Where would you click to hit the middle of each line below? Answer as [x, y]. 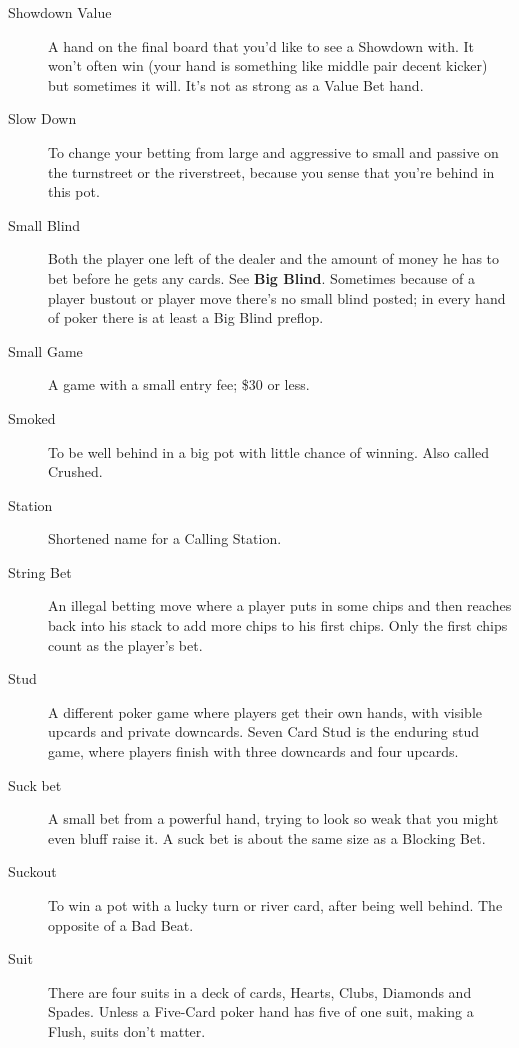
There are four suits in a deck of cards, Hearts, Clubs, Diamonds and [260, 991]
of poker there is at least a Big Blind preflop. [186, 317]
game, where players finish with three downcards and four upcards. [253, 751]
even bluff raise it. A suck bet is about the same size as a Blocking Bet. [267, 837]
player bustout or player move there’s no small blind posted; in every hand [277, 297]
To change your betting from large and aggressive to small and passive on [273, 151]
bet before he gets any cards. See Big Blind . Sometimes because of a [261, 277]
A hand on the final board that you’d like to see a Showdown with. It [261, 45]
